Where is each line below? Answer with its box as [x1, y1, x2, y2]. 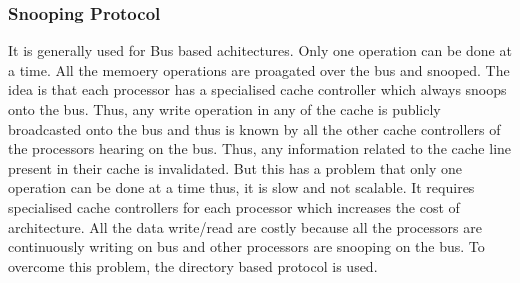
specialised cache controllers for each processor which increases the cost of [8, 196, 460, 217]
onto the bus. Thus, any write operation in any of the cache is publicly [8, 99, 441, 119]
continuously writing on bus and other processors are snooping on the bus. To [8, 236, 485, 257]
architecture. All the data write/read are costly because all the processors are [8, 216, 482, 237]
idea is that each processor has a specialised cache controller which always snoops [8, 79, 507, 100]
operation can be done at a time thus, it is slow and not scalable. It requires [8, 177, 475, 198]
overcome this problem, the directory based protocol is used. [8, 255, 378, 276]
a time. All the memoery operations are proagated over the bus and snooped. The [8, 59, 510, 80]
